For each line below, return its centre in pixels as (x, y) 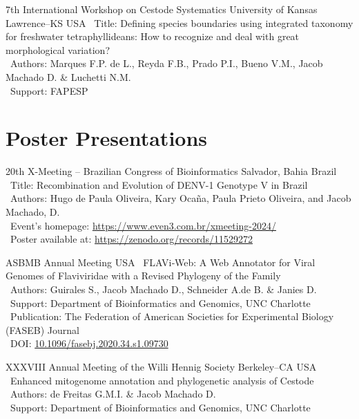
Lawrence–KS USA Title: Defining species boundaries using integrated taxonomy (179, 22)
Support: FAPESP (49, 90)
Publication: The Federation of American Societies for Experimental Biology (172, 316)
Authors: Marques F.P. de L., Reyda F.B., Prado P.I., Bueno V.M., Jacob (166, 63)
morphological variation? (58, 49)
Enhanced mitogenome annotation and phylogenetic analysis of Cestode (162, 380)
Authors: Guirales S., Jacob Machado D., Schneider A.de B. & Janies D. (163, 289)
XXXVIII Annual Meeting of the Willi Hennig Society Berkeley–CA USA (161, 366)
